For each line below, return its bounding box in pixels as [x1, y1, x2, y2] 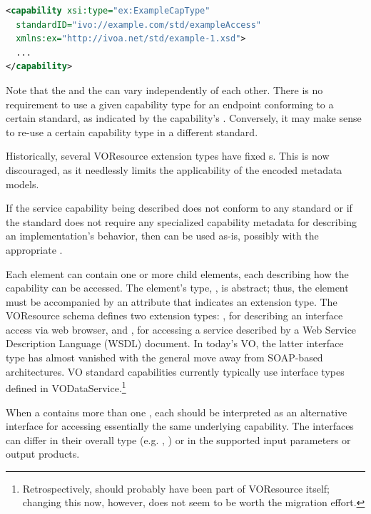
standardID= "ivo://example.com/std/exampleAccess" [16, 19, 261, 30]
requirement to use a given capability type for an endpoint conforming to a [6, 96, 334, 111]
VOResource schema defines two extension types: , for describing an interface [6, 308, 343, 323]
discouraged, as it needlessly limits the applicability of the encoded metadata [6, 162, 342, 177]
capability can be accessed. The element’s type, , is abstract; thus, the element [6, 280, 349, 295]
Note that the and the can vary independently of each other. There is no [6, 82, 323, 97]
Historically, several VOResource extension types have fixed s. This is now [6, 148, 330, 163]
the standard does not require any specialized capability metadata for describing [6, 214, 357, 229]
